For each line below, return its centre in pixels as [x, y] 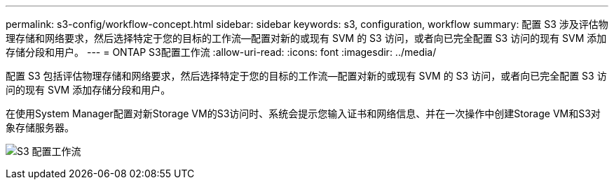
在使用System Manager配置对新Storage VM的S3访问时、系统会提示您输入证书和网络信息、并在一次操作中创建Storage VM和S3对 [303, 113]
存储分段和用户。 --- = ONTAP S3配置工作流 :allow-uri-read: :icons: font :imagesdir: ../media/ [221, 52]
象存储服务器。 [40, 127]
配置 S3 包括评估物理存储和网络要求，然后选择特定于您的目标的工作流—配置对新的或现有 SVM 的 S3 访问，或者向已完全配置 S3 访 [306, 76]
